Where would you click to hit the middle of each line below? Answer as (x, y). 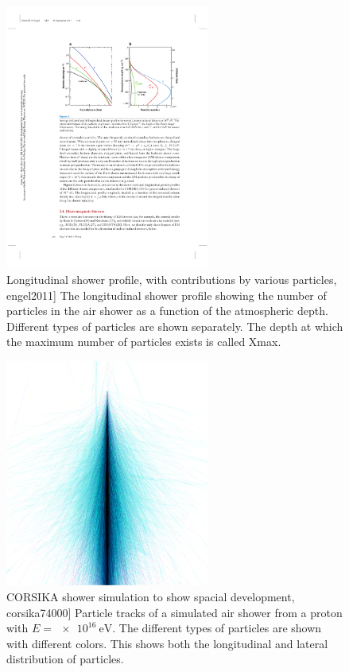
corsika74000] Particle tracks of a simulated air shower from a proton (174, 612)
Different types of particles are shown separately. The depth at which (175, 326)
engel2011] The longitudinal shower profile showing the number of (167, 295)
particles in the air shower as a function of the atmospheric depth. (167, 311)
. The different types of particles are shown (217, 628)
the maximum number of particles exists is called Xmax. (144, 342)
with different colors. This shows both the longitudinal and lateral (167, 643)
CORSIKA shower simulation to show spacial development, (151, 597)
